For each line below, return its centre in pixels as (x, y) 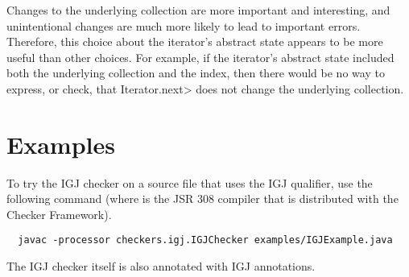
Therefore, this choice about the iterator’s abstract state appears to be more (195, 41)
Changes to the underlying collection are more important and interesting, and (198, 10)
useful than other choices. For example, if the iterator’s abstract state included (200, 57)
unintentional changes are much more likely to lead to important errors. (184, 25)
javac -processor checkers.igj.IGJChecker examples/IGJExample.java (205, 240)
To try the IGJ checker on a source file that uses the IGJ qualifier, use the (190, 182)
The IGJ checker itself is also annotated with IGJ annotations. (161, 266)
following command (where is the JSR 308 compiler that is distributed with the (202, 198)
